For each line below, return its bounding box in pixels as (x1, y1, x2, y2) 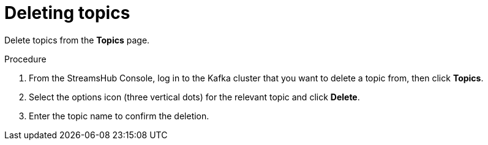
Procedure (4, 53, 47, 64)
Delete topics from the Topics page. (4, 34, 150, 45)
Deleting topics (4, 2, 130, 23)
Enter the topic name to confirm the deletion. (29, 110, 209, 121)
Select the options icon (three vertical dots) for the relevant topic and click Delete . (29, 91, 360, 102)
